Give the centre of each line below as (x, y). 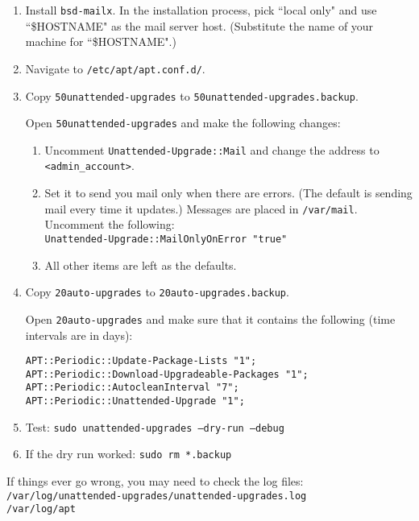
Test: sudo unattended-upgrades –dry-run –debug (155, 426)
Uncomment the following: (110, 224)
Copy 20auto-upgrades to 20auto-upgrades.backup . (157, 292)
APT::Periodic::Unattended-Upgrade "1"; (135, 401)
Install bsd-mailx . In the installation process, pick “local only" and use (201, 10)
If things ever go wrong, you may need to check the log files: (155, 481)
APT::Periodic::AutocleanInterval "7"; (132, 388)
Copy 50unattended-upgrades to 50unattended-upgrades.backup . (192, 95)
